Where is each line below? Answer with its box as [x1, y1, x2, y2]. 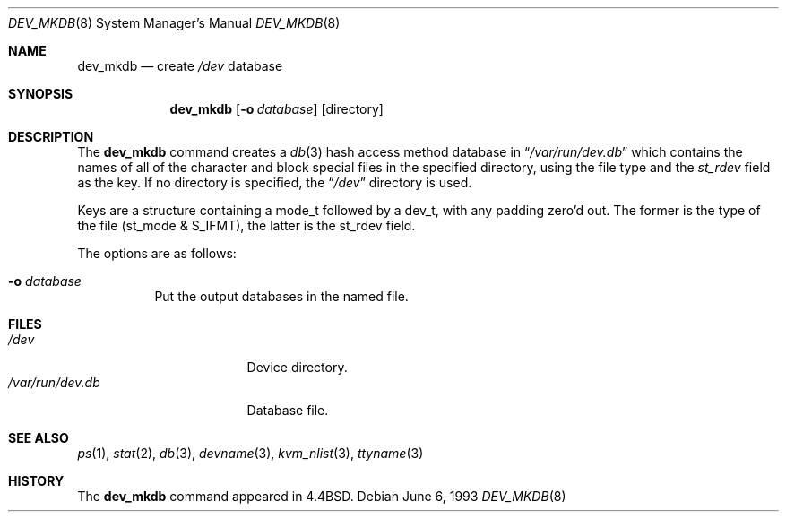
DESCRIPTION [8, 129, 94, 144]
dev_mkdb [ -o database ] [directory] [169, 101, 384, 117]
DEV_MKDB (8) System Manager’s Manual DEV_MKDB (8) [8, 15, 341, 30]
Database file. [246, 402, 329, 418]
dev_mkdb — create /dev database [77, 58, 283, 74]
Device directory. [246, 359, 348, 375]
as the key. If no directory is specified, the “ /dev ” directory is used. [77, 175, 472, 190]
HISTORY [8, 473, 65, 489]
